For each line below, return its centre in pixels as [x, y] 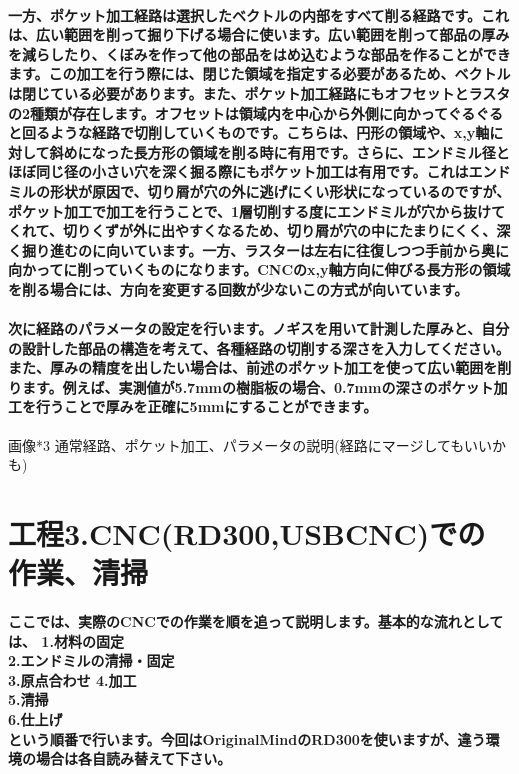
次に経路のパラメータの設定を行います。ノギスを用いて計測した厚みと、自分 [259, 328]
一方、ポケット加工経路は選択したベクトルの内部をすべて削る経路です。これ [259, 14]
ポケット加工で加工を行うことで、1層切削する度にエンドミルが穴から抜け [250, 210]
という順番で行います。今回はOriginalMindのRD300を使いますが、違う [247, 738]
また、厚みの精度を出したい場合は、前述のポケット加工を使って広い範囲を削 [260, 367]
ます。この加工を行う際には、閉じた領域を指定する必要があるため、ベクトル [259, 73]
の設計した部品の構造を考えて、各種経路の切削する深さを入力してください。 [259, 347]
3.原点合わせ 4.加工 [72, 679]
